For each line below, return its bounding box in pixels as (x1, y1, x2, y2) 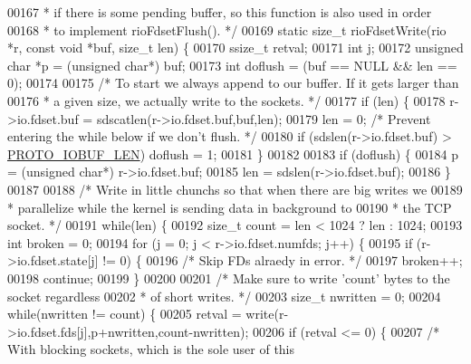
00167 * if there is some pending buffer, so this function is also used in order (7, 3, 432, 21)
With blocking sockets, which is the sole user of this (7, 340, 295, 359)
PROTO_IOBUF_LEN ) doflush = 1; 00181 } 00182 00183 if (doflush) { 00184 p (7, 144, 458, 163)
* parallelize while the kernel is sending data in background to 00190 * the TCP (7, 197, 452, 216)
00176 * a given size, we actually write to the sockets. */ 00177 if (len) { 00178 (7, 91, 446, 110)
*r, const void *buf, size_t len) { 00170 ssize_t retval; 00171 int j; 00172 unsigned (7, 38, 464, 57)
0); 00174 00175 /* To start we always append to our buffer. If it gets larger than (7, 73, 459, 92)
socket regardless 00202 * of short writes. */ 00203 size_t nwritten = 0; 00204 (7, 286, 441, 305)
